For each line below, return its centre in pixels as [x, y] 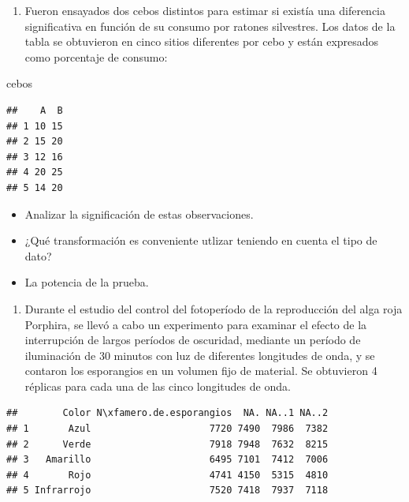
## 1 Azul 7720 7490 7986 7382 [167, 429]
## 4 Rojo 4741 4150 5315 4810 [167, 475]
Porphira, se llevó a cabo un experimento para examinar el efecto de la [196, 324]
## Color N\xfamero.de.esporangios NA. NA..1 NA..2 [167, 413]
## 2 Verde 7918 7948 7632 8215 [167, 444]
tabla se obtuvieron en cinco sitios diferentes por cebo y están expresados [202, 41]
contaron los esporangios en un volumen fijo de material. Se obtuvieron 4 [201, 371]
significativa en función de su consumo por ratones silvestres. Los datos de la [210, 26]
